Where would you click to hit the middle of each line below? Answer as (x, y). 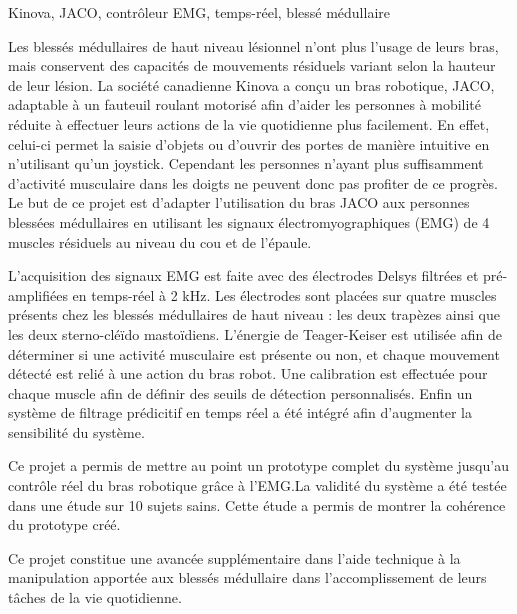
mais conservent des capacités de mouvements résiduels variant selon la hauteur (252, 65)
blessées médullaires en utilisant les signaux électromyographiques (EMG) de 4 (249, 221)
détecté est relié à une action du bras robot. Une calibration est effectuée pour (248, 373)
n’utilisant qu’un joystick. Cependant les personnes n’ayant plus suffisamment (246, 163)
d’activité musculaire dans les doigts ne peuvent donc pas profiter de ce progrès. (253, 182)
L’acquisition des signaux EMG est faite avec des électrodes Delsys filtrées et (243, 275)
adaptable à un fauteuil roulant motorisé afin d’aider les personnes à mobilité (245, 104)
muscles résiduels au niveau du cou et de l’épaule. (160, 241)
